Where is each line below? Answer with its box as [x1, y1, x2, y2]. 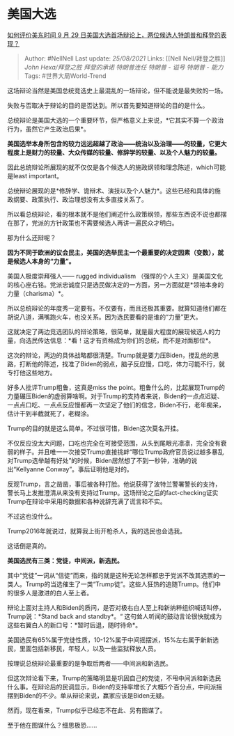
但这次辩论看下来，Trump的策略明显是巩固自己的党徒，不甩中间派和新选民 [7, 673, 221, 682]
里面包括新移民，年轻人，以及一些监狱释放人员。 [19, 644, 160, 652]
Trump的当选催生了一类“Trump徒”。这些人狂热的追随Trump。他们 [25, 579, 215, 588]
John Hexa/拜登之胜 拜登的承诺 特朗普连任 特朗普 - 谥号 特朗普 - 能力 [24, 63, 224, 71]
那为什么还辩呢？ [7, 233, 56, 242]
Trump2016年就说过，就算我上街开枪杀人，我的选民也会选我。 [7, 526, 187, 535]
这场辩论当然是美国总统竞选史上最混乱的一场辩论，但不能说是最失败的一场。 [7, 86, 227, 95]
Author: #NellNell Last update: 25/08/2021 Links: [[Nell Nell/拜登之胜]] [24, 54, 226, 63]
